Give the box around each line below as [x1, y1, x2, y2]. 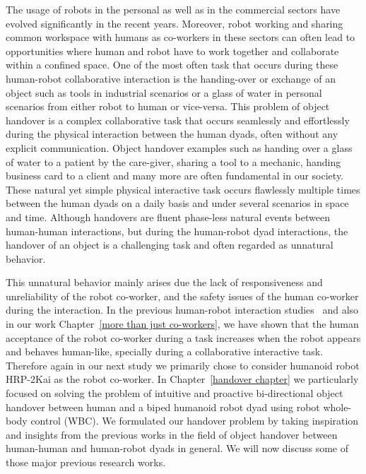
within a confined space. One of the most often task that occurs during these [6, 57, 338, 72]
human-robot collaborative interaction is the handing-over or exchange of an [6, 71, 336, 85]
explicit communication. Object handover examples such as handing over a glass [6, 140, 353, 155]
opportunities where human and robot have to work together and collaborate [6, 43, 339, 58]
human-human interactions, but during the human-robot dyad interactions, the [6, 223, 348, 238]
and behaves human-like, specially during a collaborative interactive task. [6, 344, 324, 359]
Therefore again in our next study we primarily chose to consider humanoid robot [6, 357, 360, 372]
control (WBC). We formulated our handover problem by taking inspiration [30, 413, 359, 428]
